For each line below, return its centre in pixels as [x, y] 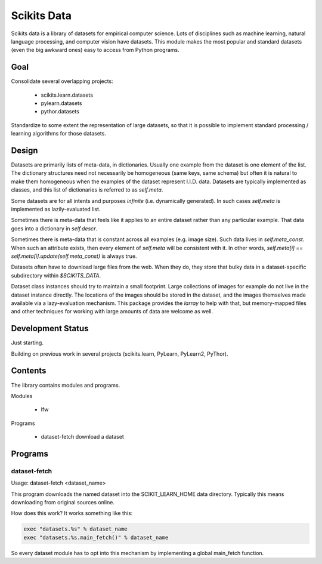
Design [24, 150]
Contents [29, 371]
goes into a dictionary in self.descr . [54, 228]
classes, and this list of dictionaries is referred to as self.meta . [87, 190]
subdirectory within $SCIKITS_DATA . [56, 275]
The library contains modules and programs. [66, 385]
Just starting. [27, 343]
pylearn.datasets [61, 103]
